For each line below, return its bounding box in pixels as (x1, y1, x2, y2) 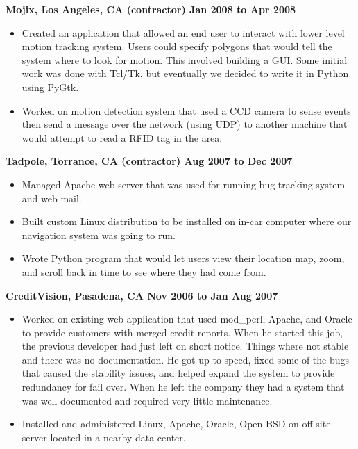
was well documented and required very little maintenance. (22, 393, 273, 407)
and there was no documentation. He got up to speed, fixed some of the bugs (22, 352, 350, 366)
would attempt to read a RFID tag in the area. (22, 130, 223, 145)
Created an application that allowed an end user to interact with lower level (22, 25, 345, 40)
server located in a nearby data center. (22, 430, 186, 444)
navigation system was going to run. (22, 227, 176, 242)
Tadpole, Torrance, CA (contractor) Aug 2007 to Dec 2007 (6, 154, 293, 168)
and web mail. (22, 190, 82, 205)
